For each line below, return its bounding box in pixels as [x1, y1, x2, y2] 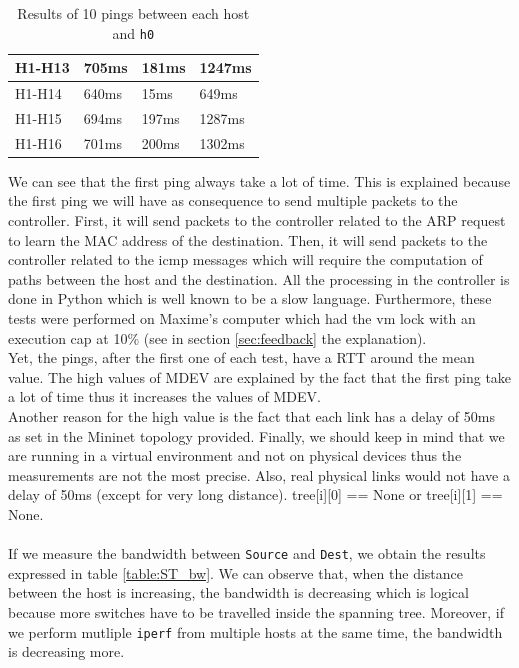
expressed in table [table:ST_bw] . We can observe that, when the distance [8, 562, 463, 583]
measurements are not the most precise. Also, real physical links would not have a [8, 464, 510, 485]
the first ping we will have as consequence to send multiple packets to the [8, 190, 458, 211]
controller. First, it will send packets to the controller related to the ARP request [8, 210, 506, 231]
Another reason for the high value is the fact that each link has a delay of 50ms [8, 406, 495, 426]
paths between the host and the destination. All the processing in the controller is [8, 268, 510, 289]
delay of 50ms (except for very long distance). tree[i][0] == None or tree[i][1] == [8, 484, 503, 505]
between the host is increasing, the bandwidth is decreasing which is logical [8, 582, 469, 603]
